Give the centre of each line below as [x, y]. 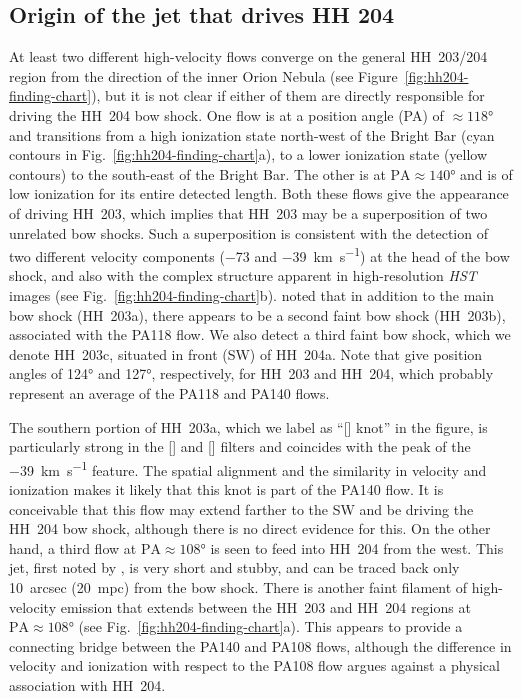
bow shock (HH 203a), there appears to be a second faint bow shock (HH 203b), [257, 314]
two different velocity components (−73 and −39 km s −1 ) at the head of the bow [259, 254]
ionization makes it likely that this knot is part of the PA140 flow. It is [226, 488]
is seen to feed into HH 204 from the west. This [357, 547]
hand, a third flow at [73, 547]
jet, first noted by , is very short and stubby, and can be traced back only [234, 567]
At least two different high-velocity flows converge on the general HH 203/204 [248, 56]
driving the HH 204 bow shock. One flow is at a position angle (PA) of [226, 114]
